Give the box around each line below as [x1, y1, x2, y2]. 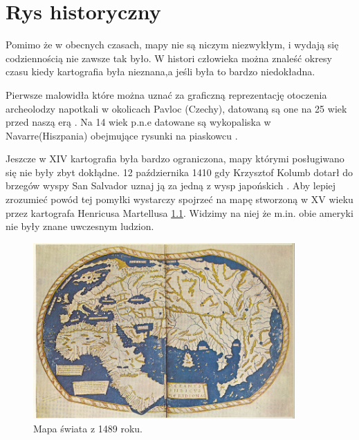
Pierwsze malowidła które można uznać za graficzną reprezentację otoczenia [6, 87, 327, 102]
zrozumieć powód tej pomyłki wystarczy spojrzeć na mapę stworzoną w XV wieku [6, 192, 353, 207]
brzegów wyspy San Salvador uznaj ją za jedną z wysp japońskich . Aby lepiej [6, 178, 336, 193]
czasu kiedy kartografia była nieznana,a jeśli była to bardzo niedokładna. [6, 64, 315, 79]
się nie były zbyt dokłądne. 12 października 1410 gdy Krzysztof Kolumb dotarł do [6, 164, 353, 179]
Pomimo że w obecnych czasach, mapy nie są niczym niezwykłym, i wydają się [6, 37, 339, 52]
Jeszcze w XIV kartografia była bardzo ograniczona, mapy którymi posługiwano [6, 151, 344, 166]
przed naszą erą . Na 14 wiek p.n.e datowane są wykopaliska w [6, 115, 271, 129]
